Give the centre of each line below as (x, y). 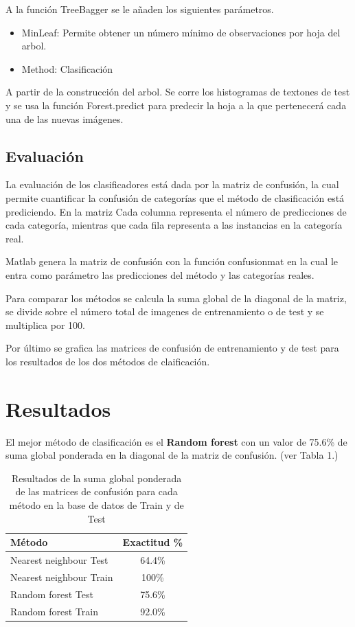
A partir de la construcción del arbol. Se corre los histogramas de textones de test (178, 92)
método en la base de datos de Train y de (96, 504)
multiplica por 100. (45, 324)
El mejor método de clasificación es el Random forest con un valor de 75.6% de (176, 441)
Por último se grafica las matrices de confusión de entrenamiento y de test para (172, 348)
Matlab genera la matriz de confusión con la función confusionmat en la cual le (172, 261)
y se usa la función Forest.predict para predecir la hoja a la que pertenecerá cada (176, 105)
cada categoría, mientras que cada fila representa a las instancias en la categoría (174, 225)
